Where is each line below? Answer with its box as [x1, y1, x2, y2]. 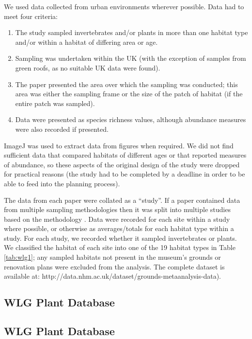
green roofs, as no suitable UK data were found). [15, 62, 160, 72]
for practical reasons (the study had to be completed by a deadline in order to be [4, 169, 245, 179]
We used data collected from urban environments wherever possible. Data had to [4, 1, 244, 11]
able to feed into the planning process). [4, 178, 120, 188]
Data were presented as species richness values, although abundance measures [15, 114, 246, 125]
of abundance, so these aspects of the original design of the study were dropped [4, 159, 240, 169]
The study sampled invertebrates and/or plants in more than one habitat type [15, 27, 248, 37]
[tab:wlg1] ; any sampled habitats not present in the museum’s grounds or [4, 252, 221, 262]
